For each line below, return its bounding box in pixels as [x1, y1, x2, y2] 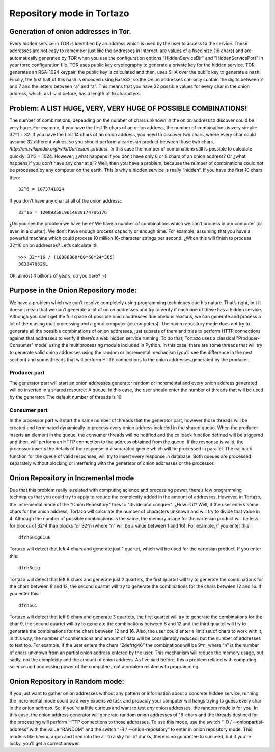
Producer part [9, 369, 45, 376]
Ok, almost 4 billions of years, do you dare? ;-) [9, 272, 107, 279]
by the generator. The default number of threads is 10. [9, 394, 123, 400]
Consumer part [9, 407, 48, 414]
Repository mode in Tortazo [9, 8, 129, 19]
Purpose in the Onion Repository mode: [9, 286, 137, 294]
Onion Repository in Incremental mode [9, 473, 134, 482]
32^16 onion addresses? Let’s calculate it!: [9, 242, 98, 248]
